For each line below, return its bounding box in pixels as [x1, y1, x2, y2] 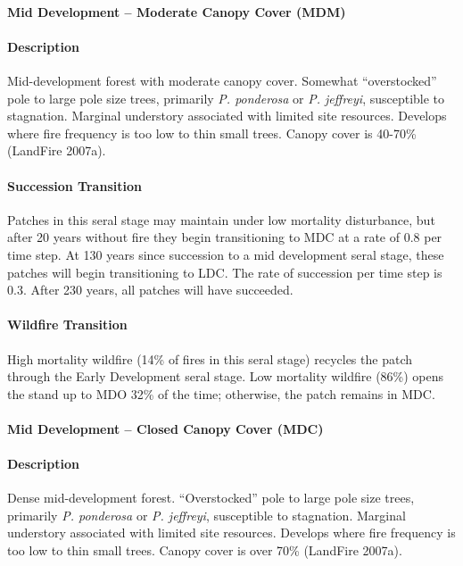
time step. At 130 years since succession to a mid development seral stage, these [7, 245, 444, 263]
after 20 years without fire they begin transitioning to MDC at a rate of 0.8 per [7, 228, 442, 246]
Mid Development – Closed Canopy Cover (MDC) [7, 419, 324, 437]
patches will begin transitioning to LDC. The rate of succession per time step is [7, 262, 442, 281]
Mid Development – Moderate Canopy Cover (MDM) [7, 2, 346, 21]
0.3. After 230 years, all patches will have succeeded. [7, 280, 294, 299]
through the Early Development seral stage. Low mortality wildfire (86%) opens [7, 367, 444, 386]
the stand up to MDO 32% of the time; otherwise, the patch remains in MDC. [7, 384, 435, 403]
